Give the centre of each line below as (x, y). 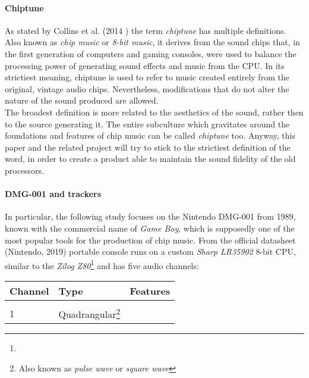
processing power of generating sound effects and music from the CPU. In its (145, 65)
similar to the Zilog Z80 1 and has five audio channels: (102, 264)
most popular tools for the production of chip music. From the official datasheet (150, 240)
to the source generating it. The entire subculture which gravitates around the (147, 124)
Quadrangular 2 (89, 313)
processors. (25, 170)
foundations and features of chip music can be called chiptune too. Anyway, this (150, 135)
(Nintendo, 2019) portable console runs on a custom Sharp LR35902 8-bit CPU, (150, 252)
